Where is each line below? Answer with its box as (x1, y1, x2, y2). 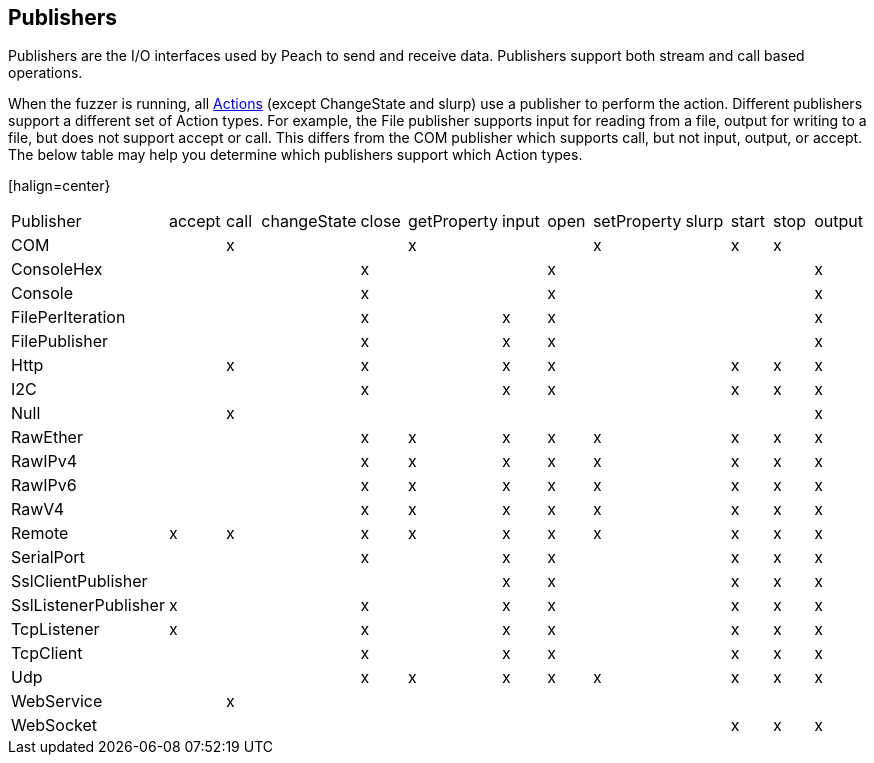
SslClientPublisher (11, 571, 148, 592)
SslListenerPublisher (11, 595, 165, 616)
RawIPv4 (11, 451, 78, 472)
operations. (8, 64, 83, 82)
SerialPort (11, 547, 85, 568)
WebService (11, 691, 103, 712)
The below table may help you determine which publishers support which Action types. (8, 146, 583, 164)
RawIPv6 (11, 475, 77, 496)
